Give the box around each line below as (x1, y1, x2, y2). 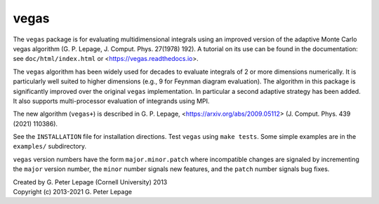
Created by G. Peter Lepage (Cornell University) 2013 (13, 177, 168, 186)
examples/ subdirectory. (13, 142, 87, 151)
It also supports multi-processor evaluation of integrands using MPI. (13, 97, 210, 105)
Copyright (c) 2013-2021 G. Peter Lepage (13, 188, 133, 196)
